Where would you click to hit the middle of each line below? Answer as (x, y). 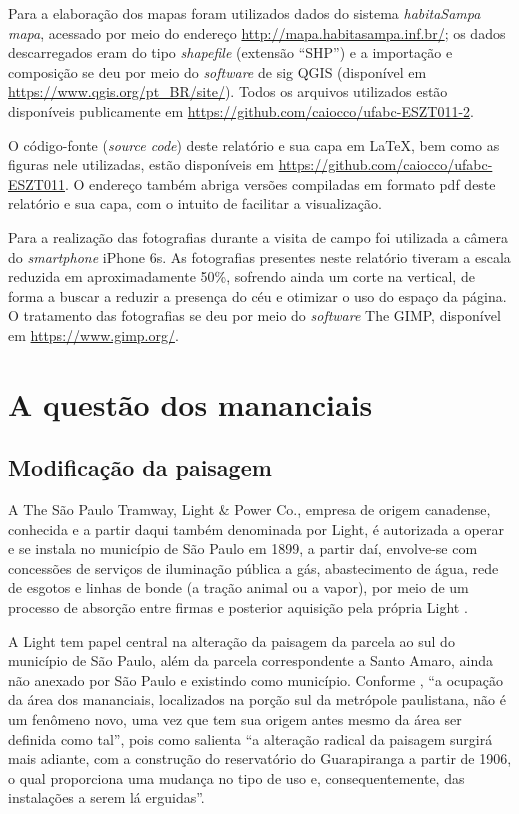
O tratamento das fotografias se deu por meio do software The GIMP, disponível (254, 315)
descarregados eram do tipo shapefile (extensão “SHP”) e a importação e (230, 52)
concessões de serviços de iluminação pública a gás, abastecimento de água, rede (253, 567)
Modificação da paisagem (140, 467)
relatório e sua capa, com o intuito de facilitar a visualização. (195, 203)
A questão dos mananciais (190, 403)
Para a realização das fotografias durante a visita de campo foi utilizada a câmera (258, 236)
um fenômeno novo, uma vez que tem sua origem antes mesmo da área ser (235, 719)
